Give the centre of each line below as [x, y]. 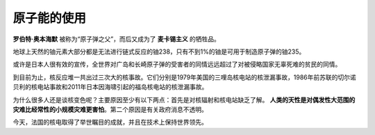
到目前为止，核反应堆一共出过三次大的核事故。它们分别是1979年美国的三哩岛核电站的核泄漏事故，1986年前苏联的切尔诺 [185, 77]
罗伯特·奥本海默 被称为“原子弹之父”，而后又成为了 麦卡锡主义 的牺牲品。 [116, 39]
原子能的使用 [50, 18]
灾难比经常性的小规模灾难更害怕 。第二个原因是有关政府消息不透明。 [110, 109]
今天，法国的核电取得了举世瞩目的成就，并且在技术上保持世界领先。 [110, 122]
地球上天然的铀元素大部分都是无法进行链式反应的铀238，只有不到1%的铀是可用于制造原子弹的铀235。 [159, 51]
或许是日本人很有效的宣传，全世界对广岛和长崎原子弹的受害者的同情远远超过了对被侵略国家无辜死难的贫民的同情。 [177, 64]
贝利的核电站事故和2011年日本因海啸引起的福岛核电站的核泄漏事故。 [110, 87]
